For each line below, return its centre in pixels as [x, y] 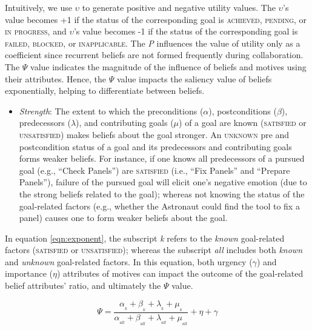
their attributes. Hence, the [55, 78]
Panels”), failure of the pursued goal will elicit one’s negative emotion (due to [163, 182]
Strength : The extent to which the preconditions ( [111, 111]
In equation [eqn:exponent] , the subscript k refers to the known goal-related [145, 238]
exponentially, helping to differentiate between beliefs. [105, 91]
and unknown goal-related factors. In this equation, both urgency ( [129, 261]
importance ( [29, 273]
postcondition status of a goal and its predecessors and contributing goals [155, 146]
